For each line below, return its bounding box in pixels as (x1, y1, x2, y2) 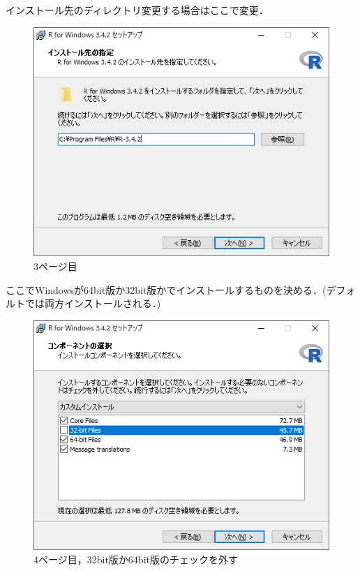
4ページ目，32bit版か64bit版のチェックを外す (33, 552, 238, 567)
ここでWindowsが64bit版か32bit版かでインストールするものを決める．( (6, 282, 327, 297)
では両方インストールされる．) (24, 296, 161, 311)
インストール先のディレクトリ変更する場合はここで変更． (6, 3, 269, 17)
